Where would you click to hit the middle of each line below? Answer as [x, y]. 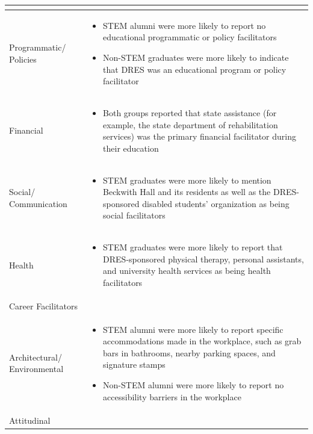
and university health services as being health [187, 271]
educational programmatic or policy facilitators [190, 37]
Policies [23, 59]
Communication [38, 203]
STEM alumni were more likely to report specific [193, 329]
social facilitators [134, 215]
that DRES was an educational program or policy [195, 69]
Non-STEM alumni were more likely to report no [194, 385]
